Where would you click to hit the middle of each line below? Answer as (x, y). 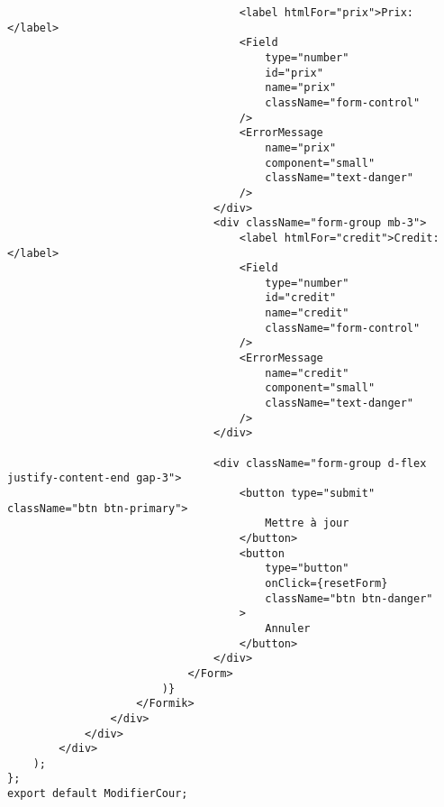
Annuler (288, 628)
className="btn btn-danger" (349, 598)
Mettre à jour (307, 523)
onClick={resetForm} (326, 583)
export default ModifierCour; (98, 794)
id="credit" (301, 298)
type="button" (307, 569)
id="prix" (294, 73)
